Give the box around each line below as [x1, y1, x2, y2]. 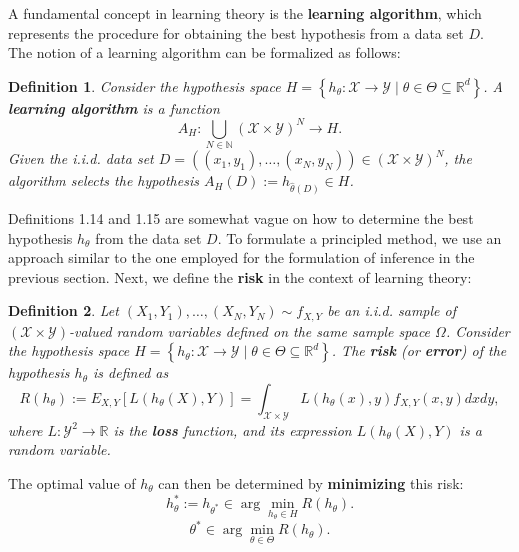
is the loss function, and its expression [113, 419, 352, 440]
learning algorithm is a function [8, 97, 220, 118]
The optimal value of [8, 473, 136, 494]
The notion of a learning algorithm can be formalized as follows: [8, 42, 401, 63]
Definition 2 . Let [8, 300, 119, 321]
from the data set [95, 227, 202, 248]
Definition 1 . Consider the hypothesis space [8, 75, 281, 96]
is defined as [93, 362, 169, 383]
